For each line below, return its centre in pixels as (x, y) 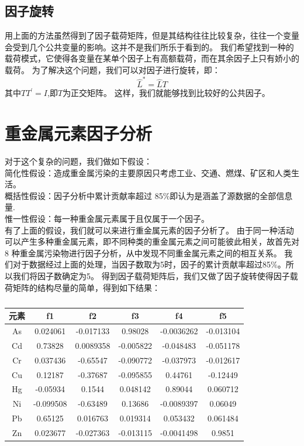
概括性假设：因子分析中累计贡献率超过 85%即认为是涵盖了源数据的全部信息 (149, 195)
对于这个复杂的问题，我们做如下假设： (78, 161)
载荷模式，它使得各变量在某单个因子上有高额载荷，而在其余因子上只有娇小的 (152, 58)
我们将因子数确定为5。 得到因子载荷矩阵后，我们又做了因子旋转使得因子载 (155, 275)
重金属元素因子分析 (79, 133)
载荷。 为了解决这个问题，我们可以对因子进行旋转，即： (113, 69)
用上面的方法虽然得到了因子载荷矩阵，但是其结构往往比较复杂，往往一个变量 (152, 35)
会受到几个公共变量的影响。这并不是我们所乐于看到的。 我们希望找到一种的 (149, 47)
